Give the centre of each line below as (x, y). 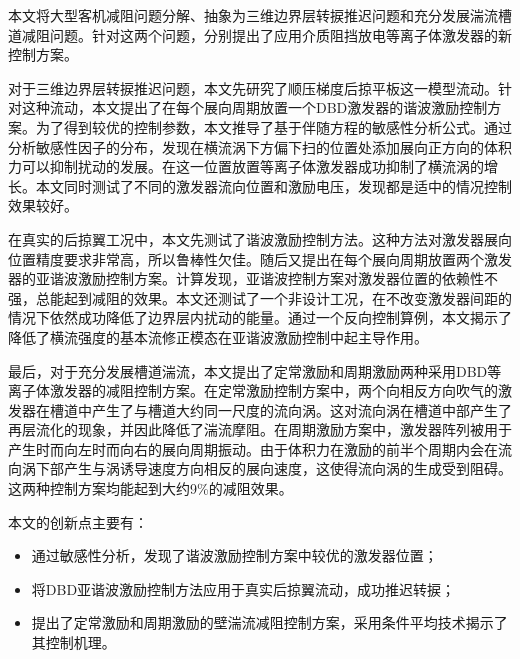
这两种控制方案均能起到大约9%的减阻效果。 (150, 488)
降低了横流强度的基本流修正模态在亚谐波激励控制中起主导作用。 (218, 336)
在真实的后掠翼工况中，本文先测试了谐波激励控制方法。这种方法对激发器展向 (260, 238)
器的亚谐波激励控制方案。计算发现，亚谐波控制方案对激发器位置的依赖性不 (253, 278)
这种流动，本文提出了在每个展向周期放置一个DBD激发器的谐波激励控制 (254, 107)
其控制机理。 (73, 642)
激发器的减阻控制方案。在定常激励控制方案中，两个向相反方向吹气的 (273, 390)
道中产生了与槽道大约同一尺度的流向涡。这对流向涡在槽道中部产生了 (287, 409)
